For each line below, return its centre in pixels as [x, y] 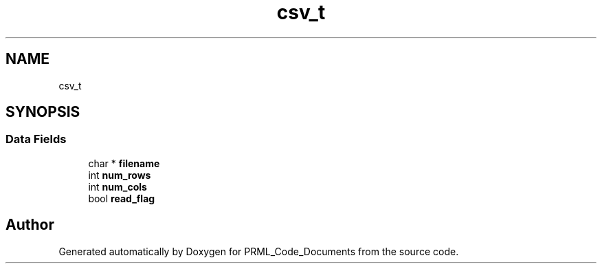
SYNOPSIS [43, 112]
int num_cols [118, 186]
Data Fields [36, 139]
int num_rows [120, 175]
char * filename [124, 163]
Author [30, 225]
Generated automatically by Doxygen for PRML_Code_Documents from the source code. [259, 251]
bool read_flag [122, 198]
